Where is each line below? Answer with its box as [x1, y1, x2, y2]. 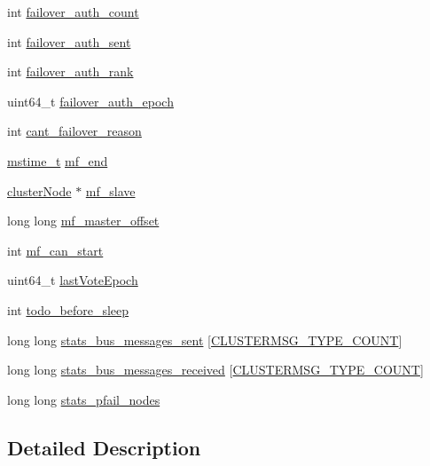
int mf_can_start [7, 241, 104, 259]
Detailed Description [7, 433, 201, 461]
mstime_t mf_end [7, 151, 108, 170]
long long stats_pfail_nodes [7, 390, 160, 408]
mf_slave [85, 181, 136, 200]
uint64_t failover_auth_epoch [7, 91, 174, 110]
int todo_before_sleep [7, 300, 129, 319]
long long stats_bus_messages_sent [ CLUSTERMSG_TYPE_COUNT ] [7, 330, 403, 349]
